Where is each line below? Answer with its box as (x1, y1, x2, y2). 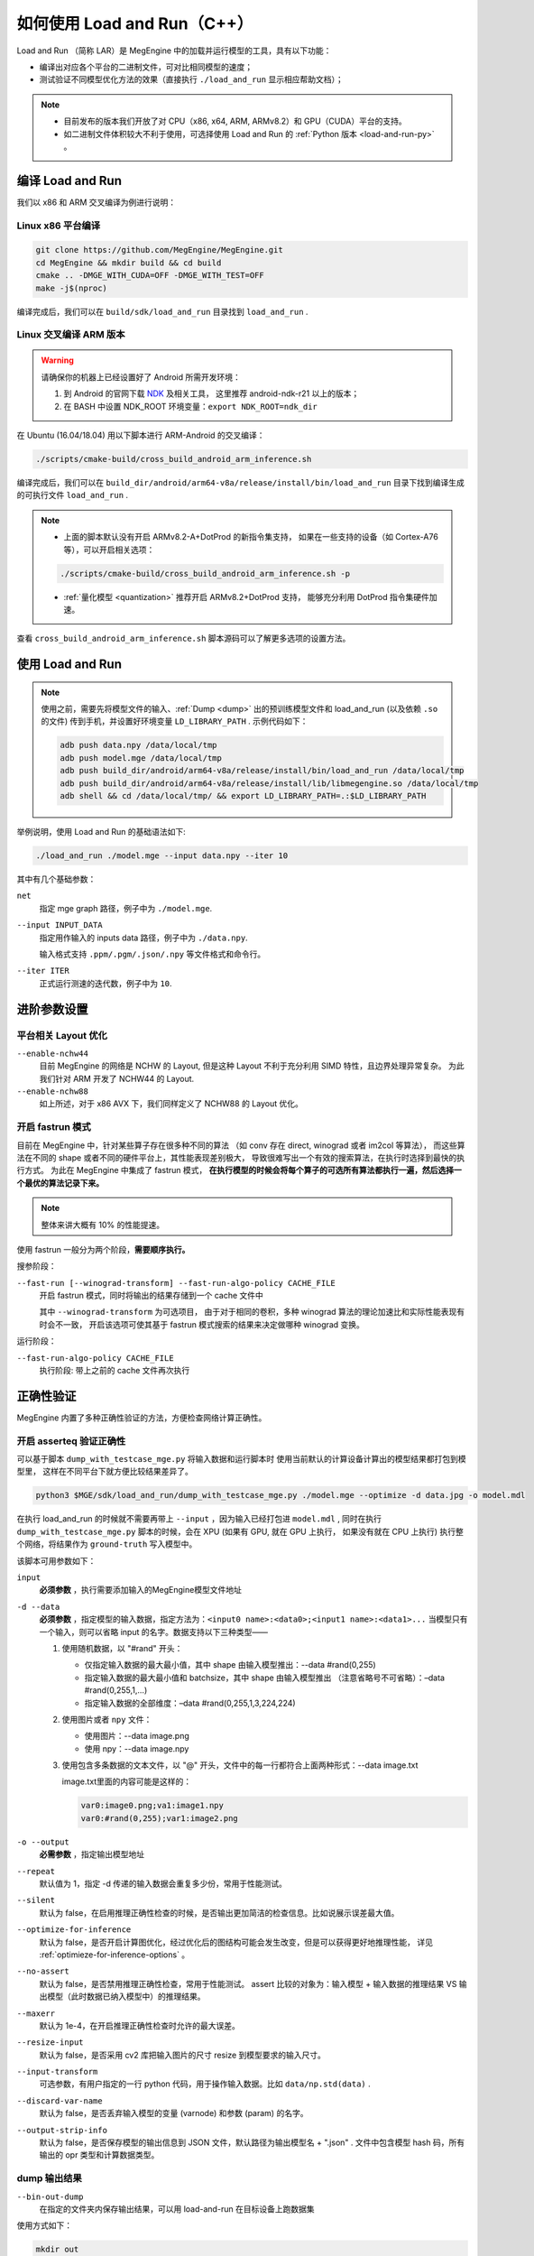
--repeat (16, 1866, 56, 1876)
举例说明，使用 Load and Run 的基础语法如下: (16, 827, 186, 837)
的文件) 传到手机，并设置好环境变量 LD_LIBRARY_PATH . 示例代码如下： (41, 716, 308, 726)
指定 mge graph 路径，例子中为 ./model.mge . (39, 902, 213, 913)
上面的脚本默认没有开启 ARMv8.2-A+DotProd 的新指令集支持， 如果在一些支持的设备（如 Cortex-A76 (63, 532, 439, 542)
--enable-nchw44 (16, 1048, 89, 1059)
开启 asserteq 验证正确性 (16, 1435, 126, 1447)
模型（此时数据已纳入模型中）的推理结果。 (46, 1991, 206, 2002)
